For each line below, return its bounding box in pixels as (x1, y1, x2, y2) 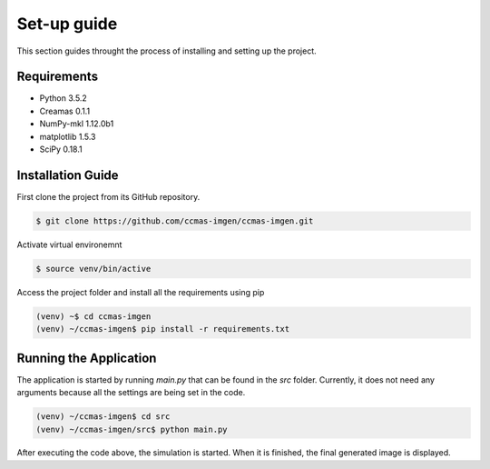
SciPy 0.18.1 (39, 144, 83, 155)
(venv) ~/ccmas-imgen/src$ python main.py (35, 424, 228, 434)
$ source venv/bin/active (35, 264, 152, 274)
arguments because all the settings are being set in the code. (16, 387, 246, 398)
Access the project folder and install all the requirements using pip (16, 286, 265, 297)
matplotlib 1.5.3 (39, 131, 96, 142)
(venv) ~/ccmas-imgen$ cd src (35, 412, 171, 422)
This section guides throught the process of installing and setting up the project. (16, 45, 317, 56)
